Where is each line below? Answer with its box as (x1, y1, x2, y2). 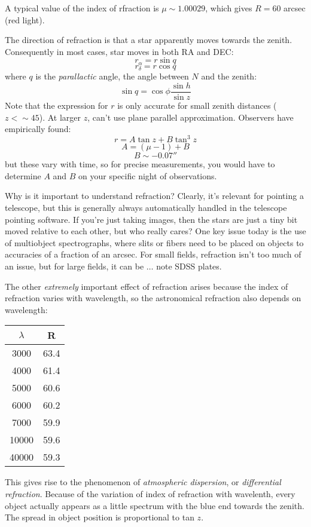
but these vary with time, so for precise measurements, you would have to (5, 158, 275, 170)
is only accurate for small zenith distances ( (117, 99, 277, 111)
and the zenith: (201, 70, 257, 82)
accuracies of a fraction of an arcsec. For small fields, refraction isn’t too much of (5, 248, 301, 261)
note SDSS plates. (156, 259, 222, 272)
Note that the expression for (5, 99, 108, 111)
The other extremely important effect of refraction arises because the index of (5, 280, 288, 292)
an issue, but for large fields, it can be (5, 259, 144, 272)
